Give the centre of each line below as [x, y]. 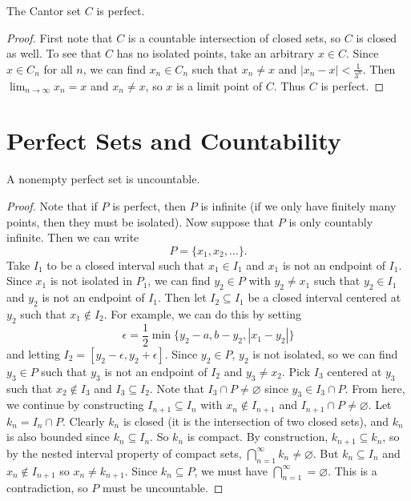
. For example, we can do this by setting [202, 313]
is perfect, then [149, 205]
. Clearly [84, 421]
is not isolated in [91, 281]
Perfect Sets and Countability [174, 140]
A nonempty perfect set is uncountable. [103, 179]
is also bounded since [58, 437]
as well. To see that [54, 53]
